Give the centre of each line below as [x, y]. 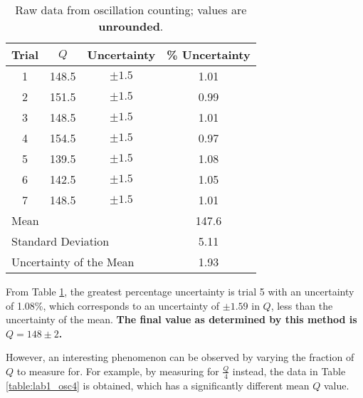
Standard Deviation [60, 241]
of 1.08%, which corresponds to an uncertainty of [113, 305]
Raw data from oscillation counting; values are [131, 10]
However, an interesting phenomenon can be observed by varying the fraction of [180, 357]
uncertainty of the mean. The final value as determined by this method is [181, 319]
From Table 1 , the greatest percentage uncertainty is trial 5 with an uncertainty [180, 291]
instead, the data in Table [289, 371]
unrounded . [131, 26]
